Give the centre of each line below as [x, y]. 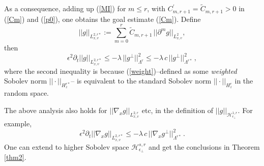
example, [18, 123]
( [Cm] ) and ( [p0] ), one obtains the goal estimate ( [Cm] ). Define [102, 19]
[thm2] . [15, 157]
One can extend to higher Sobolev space [67, 146]
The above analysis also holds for [56, 110]
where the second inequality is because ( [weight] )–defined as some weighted [121, 71]
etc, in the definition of [178, 110]
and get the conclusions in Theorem [204, 146]
